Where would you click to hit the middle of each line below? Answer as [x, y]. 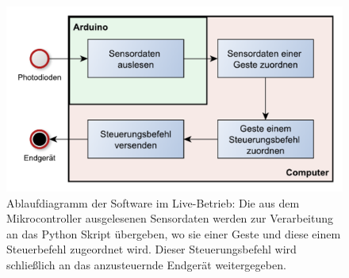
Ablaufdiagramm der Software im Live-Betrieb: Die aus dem [153, 202]
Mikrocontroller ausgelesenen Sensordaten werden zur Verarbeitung [170, 218]
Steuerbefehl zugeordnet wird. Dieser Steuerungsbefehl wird [151, 249]
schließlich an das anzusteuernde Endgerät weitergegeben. [146, 264]
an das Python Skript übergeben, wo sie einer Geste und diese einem [174, 233]
